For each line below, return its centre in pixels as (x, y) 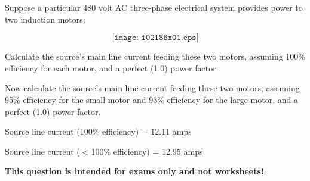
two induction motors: (45, 19)
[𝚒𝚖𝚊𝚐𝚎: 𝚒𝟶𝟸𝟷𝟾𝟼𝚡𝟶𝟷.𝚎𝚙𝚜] (155, 38)
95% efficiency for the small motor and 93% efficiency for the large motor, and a (151, 99)
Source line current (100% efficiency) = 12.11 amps (98, 131)
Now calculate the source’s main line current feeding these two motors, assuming (152, 88)
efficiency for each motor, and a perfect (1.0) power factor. (112, 68)
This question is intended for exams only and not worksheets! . (136, 171)
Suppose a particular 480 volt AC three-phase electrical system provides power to (154, 7)
